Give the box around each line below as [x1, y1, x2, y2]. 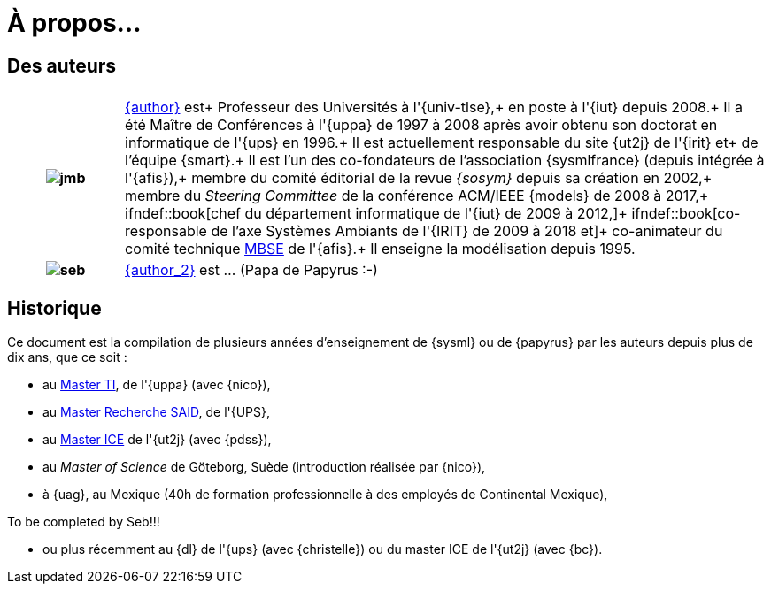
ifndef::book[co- [631, 204, 741, 223]
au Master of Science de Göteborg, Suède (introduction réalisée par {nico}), [42, 459, 486, 475]
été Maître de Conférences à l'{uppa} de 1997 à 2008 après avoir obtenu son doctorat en [125, 116, 718, 134]
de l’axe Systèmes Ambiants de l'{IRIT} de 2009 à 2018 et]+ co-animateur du [211, 222, 723, 241]
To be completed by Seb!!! [7, 514, 160, 530]
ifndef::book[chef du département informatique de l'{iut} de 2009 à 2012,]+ [125, 204, 628, 223]
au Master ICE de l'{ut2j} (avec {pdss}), [42, 432, 272, 448]
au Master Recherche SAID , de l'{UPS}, [42, 404, 271, 420]
